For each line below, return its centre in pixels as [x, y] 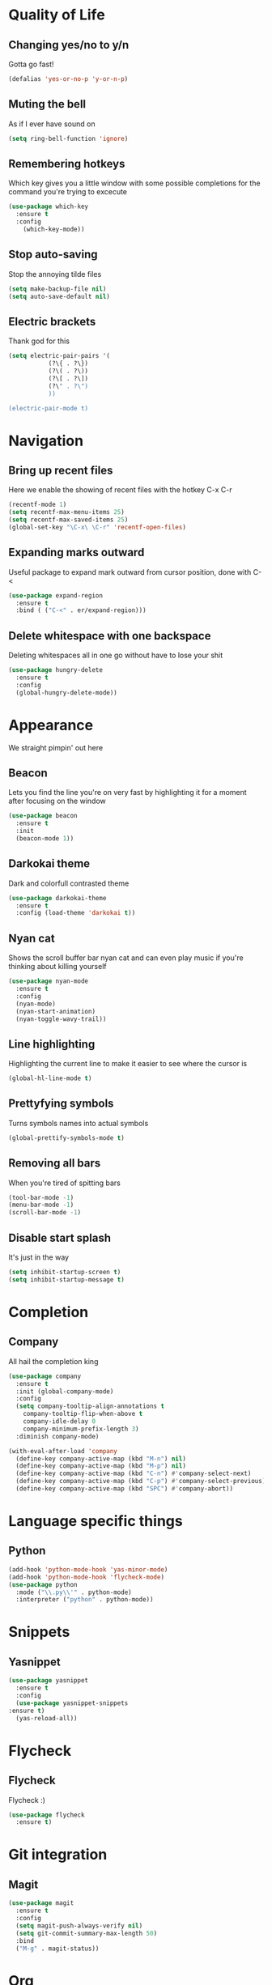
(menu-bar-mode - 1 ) [41, 1205]
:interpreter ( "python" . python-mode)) [85, 1600]
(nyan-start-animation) [55, 1011]
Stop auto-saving [53, 255]
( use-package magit [41, 1903]
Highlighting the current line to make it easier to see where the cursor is [128, 1064]
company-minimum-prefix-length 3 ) [81, 1429]
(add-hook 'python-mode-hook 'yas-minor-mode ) [88, 1569]
